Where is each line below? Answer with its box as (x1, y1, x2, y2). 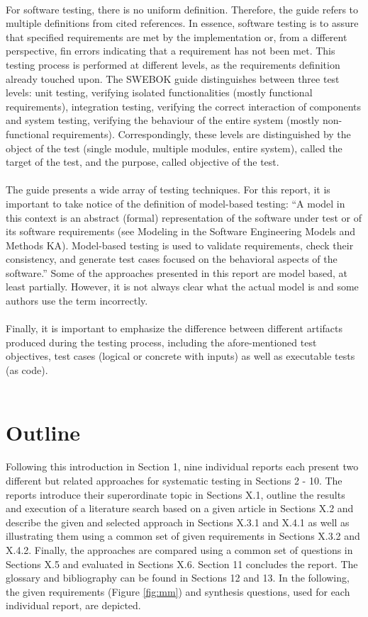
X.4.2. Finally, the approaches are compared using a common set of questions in (6, 542, 353, 557)
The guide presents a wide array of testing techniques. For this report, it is (6, 182, 330, 197)
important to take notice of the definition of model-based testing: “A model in (6, 196, 345, 210)
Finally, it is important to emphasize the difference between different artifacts (6, 321, 343, 336)
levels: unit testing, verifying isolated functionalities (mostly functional (6, 85, 313, 100)
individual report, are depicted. (6, 598, 141, 613)
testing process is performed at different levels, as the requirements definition (6, 57, 340, 72)
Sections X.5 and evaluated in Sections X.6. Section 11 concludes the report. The (6, 556, 358, 571)
